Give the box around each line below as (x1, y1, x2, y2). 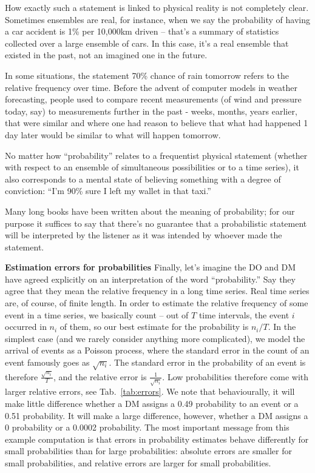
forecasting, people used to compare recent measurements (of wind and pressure (5, 93, 302, 106)
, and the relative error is (53, 370, 147, 383)
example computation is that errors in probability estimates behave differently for (5, 432, 309, 445)
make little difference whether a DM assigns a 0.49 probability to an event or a (5, 397, 299, 410)
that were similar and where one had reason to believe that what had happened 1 (5, 116, 308, 129)
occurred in (5, 320, 47, 333)
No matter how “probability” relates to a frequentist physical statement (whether (5, 149, 308, 161)
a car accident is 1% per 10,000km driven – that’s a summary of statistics (5, 25, 279, 38)
